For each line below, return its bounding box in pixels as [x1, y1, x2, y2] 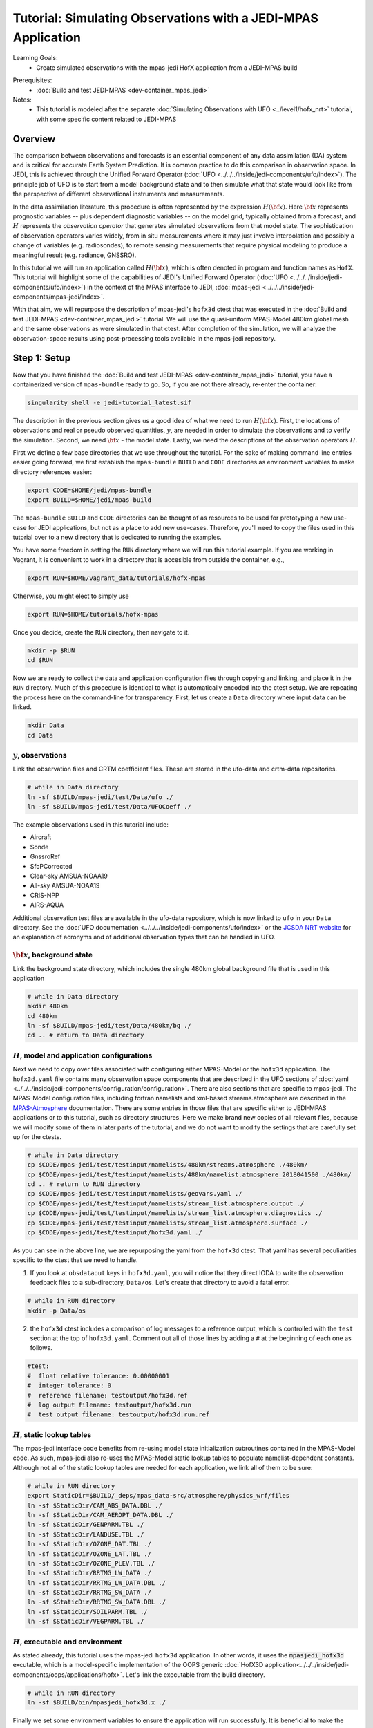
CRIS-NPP [30, 891, 59, 899]
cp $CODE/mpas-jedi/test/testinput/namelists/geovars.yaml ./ [27, 1190, 242, 1198]
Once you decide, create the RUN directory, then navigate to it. [12, 628, 190, 636]
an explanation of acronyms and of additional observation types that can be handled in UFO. [12, 933, 276, 941]
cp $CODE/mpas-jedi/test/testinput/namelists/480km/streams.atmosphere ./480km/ [27, 1161, 308, 1169]
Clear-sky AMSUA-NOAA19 [30, 872, 108, 881]
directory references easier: [12, 467, 93, 476]
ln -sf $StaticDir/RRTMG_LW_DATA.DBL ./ [27, 1579, 166, 1586]
